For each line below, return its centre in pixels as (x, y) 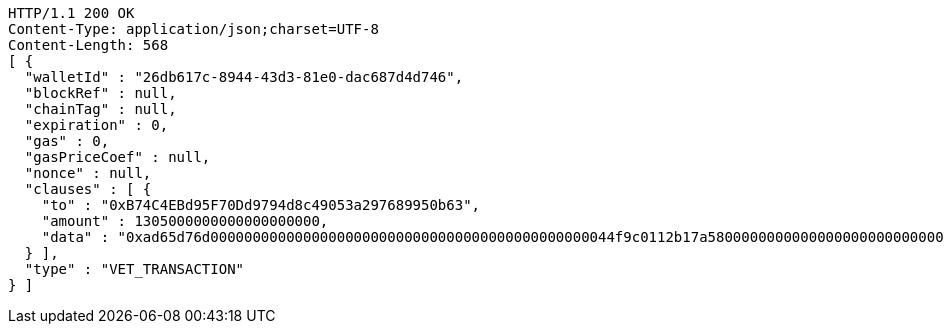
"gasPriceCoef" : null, (117, 157)
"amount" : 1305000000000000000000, (185, 221)
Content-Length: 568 (88, 45)
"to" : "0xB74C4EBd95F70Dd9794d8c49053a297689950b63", (261, 205)
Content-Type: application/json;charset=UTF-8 (193, 29)
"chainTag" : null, (100, 109)
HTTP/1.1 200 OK (71, 13)
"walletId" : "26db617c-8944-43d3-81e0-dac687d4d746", (244, 77)
